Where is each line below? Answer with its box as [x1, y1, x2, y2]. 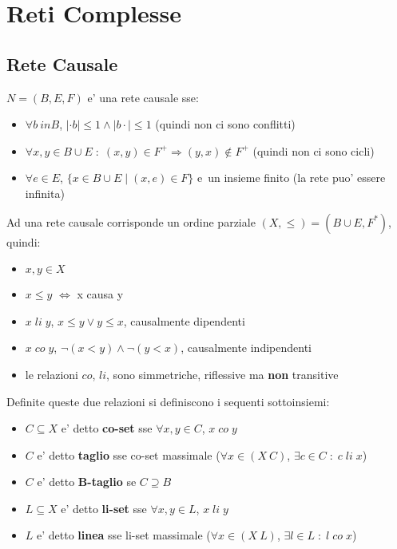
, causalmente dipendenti [123, 312, 245, 329]
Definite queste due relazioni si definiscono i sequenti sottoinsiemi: [6, 393, 330, 409]
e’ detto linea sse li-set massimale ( [37, 527, 211, 543]
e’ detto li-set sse [61, 500, 147, 516]
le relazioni [25, 365, 78, 382]
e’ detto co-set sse [61, 420, 153, 436]
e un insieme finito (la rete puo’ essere [197, 169, 386, 186]
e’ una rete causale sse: [87, 89, 199, 105]
